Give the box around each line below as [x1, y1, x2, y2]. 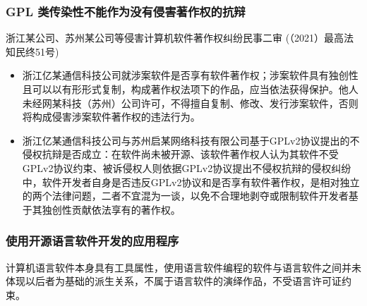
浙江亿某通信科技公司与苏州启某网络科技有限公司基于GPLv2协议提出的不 [22, 133, 360, 147]
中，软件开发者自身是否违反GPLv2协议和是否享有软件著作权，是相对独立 [22, 174, 360, 189]
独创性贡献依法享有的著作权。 [42, 202, 181, 216]
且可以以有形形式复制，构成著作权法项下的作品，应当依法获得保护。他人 [22, 82, 359, 96]
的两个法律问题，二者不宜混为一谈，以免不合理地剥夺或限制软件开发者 [22, 188, 349, 203]
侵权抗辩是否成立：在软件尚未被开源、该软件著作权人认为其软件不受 [22, 147, 339, 161]
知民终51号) [6, 44, 59, 59]
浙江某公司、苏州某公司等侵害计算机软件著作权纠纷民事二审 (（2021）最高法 [6, 30, 354, 45]
